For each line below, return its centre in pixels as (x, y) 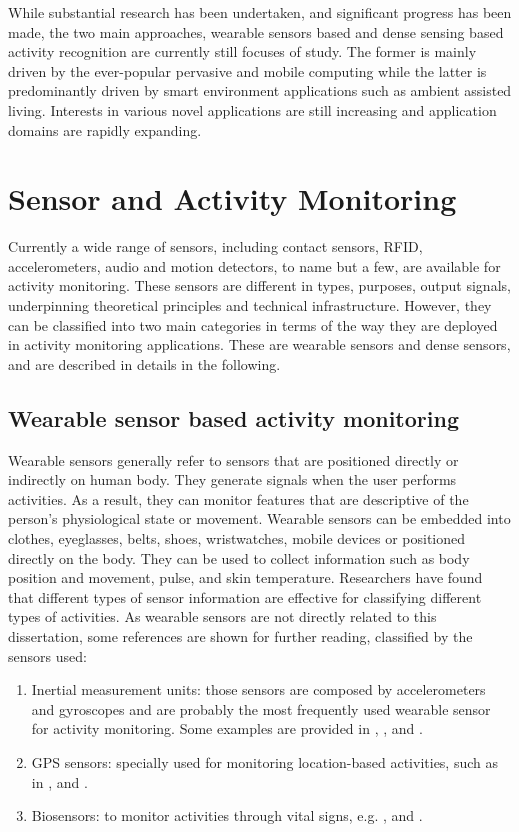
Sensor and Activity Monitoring (232, 198)
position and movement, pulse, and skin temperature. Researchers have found (245, 577)
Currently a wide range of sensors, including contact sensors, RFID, (215, 246)
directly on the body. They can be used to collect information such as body (239, 557)
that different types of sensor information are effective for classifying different (245, 596)
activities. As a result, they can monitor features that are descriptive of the (238, 498)
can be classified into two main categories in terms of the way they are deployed (253, 324)
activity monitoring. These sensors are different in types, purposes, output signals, (259, 285)
